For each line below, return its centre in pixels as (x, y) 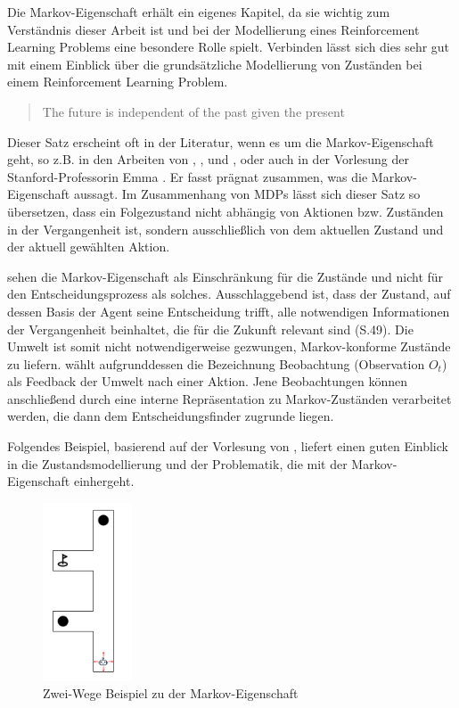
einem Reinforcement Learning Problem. (118, 82)
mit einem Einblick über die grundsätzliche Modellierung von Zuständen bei (215, 64)
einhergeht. (104, 481)
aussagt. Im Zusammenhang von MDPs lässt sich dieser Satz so (247, 194)
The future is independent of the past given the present (193, 111)
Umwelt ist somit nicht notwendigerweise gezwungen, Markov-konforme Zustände (229, 346)
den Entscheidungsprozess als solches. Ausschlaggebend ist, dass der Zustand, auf (229, 294)
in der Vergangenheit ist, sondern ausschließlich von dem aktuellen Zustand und (225, 229)
